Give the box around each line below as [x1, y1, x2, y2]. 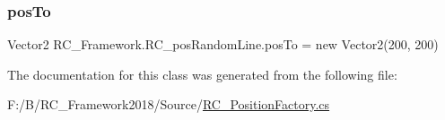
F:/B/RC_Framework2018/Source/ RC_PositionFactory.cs [7, 95, 330, 114]
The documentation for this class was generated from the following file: [7, 64, 397, 83]
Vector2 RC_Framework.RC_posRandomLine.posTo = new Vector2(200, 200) [7, 35, 439, 54]
